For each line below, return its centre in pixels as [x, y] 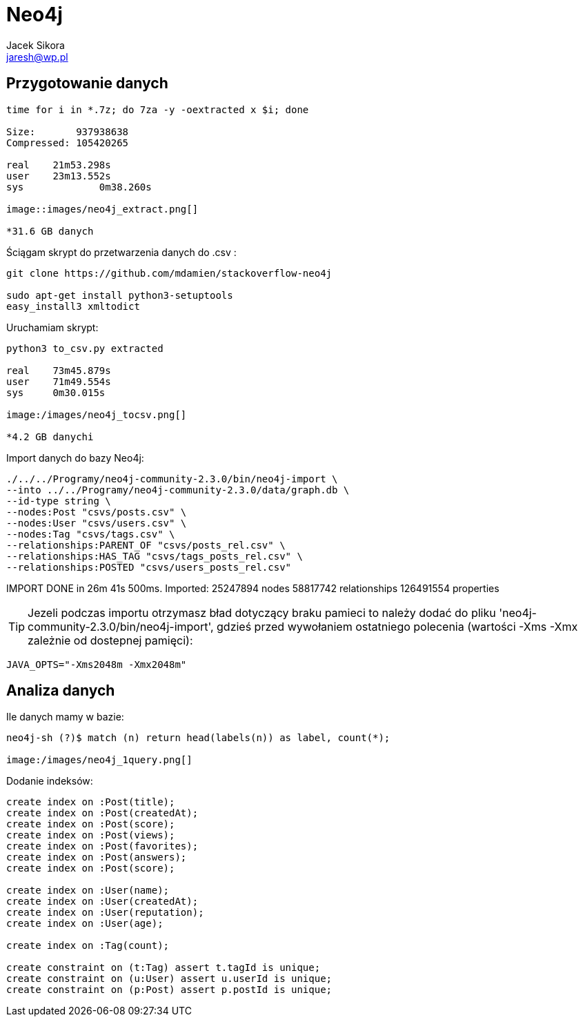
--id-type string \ [59, 501]
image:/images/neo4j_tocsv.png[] [97, 414]
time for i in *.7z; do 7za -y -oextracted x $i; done [158, 109]
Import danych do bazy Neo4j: [75, 458]
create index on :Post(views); [91, 835]
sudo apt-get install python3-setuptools [120, 295]
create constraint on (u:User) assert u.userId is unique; [169, 979]
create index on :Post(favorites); [102, 846]
